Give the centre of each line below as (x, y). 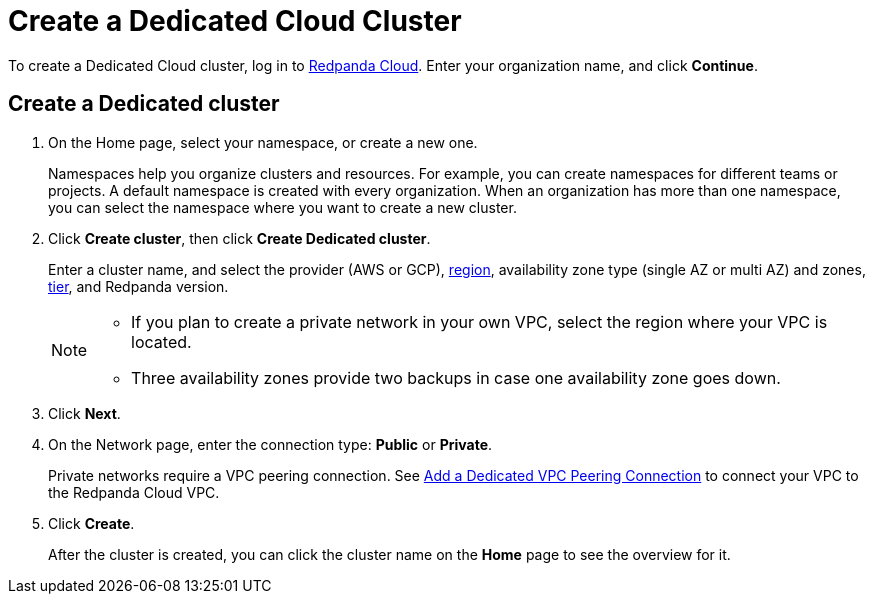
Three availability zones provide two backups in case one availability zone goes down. (456, 377)
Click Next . (84, 413)
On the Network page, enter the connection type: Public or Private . (270, 444)
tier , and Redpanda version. (138, 286)
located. (161, 341)
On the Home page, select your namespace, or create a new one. (263, 142)
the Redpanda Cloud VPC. (134, 492)
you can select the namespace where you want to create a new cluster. (282, 207)
